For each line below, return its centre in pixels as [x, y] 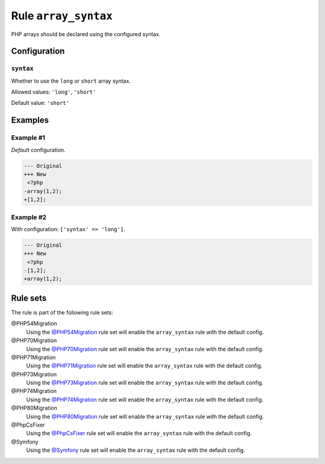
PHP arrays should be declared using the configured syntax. [86, 34]
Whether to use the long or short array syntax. [71, 81]
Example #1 [28, 138]
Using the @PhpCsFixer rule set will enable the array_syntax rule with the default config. [139, 433]
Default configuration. [38, 150]
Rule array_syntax [62, 16]
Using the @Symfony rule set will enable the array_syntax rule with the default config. [136, 450]
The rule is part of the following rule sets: [62, 312]
